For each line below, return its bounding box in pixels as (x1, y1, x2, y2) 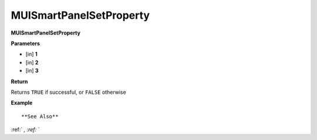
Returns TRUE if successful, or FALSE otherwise (11, 88, 126, 95)
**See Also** (21, 113, 59, 119)
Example (11, 100, 33, 107)
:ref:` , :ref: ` (11, 126, 40, 133)
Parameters (11, 40, 41, 47)
